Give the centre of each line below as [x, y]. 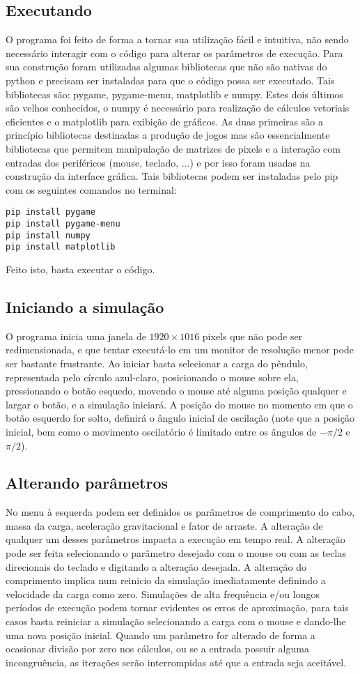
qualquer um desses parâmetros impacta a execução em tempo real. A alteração [175, 539]
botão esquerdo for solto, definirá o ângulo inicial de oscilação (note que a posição [180, 418]
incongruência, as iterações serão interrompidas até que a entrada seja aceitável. [176, 662]
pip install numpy [48, 235]
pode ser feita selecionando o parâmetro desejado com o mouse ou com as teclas [176, 553]
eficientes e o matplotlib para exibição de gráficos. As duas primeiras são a [164, 121]
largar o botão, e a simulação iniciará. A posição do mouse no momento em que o [179, 404]
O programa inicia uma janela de [76, 336]
